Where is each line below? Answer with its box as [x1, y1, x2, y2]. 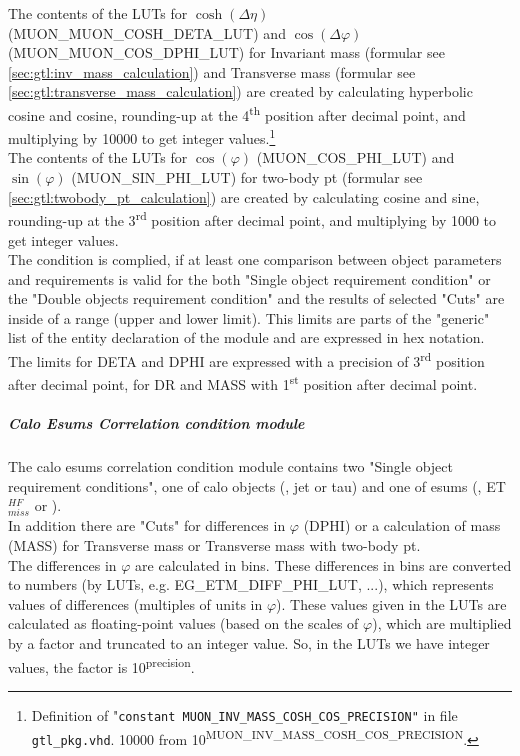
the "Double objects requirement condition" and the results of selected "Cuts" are [8, 288, 505, 309]
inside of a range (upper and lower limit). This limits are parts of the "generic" [8, 307, 490, 328]
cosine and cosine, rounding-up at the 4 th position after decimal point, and [8, 101, 466, 125]
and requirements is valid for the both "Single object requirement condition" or [8, 268, 491, 289]
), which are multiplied [372, 613, 512, 634]
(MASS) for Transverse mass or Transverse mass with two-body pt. [8, 535, 421, 556]
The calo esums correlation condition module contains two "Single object [8, 456, 453, 477]
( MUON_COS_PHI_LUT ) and [256, 147, 455, 168]
